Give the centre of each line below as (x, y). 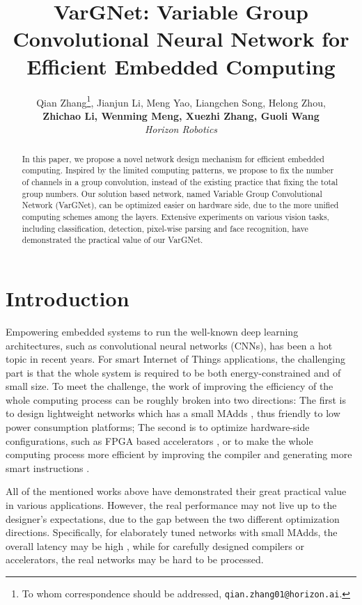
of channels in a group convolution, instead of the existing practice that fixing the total (180, 182)
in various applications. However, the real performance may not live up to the (171, 505)
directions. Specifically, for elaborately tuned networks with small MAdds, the (172, 532)
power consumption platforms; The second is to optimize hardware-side (158, 427)
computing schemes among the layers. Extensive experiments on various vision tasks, (175, 217)
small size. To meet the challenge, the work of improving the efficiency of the (170, 386)
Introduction (68, 298)
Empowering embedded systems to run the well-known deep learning (152, 331)
